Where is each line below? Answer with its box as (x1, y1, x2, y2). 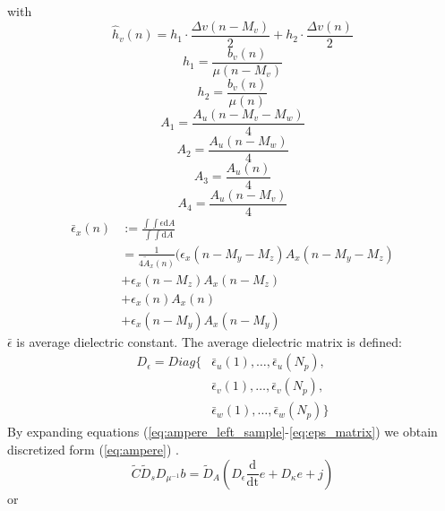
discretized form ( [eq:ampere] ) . (7, 440, 179, 459)
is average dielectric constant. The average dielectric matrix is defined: (16, 332, 402, 351)
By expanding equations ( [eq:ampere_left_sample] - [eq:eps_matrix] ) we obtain (7, 422, 438, 441)
